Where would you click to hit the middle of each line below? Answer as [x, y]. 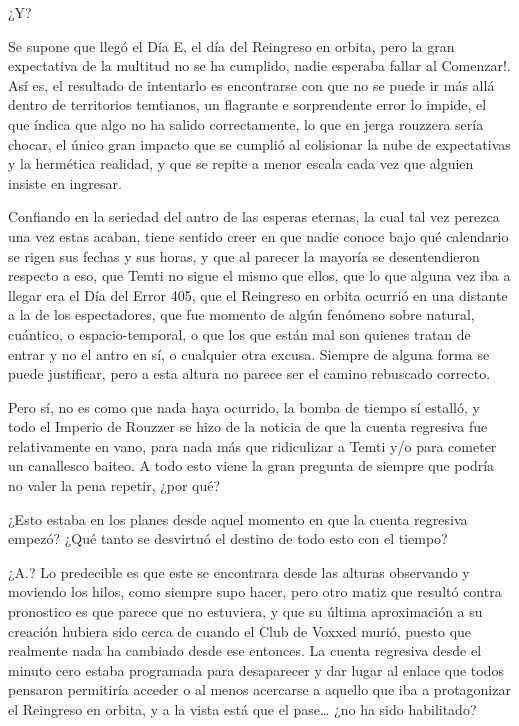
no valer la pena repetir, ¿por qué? [114, 485]
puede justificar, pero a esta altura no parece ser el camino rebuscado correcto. [249, 373]
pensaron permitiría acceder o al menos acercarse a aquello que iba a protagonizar [259, 689]
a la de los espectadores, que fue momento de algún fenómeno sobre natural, [241, 314]
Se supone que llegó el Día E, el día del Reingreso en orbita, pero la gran [231, 45]
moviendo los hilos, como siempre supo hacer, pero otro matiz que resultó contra [255, 591]
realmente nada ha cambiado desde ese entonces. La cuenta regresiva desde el [245, 650]
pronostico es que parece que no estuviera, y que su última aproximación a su [245, 611]
